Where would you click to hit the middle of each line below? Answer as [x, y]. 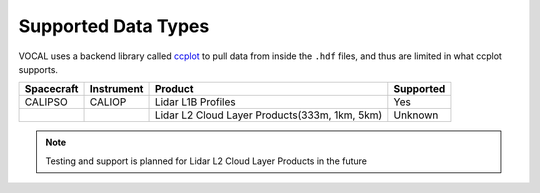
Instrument [116, 89]
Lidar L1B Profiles [195, 102]
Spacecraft [51, 89]
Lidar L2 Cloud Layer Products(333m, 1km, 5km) [268, 115]
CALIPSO [46, 102]
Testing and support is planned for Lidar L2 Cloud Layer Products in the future [206, 161]
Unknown [416, 115]
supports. [38, 69]
